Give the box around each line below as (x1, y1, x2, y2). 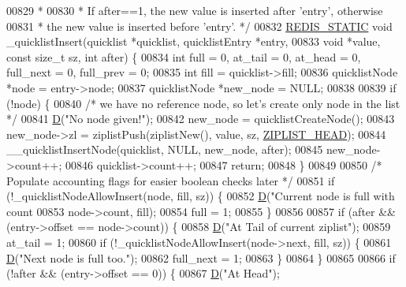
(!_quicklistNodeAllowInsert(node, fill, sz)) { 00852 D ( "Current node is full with (6, 188, 395, 204)
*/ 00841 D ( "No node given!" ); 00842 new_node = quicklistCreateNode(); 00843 (6, 110, 395, 127)
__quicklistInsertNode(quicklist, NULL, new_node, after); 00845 (6, 141, 323, 158)
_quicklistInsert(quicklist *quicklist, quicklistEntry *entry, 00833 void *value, (6, 33, 381, 50)
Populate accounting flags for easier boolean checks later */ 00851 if (6, 172, 335, 188)
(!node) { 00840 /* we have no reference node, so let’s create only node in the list (6, 95, 400, 111)
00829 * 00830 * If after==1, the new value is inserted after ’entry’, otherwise (6, 2, 383, 18)
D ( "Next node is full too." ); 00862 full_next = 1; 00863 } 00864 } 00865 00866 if (6, 249, 396, 266)
